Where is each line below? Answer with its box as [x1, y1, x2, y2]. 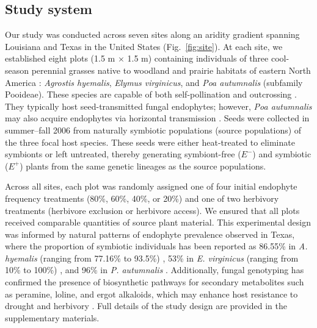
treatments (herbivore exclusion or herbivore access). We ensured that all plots [5, 204, 300, 216]
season [5, 63, 29, 76]
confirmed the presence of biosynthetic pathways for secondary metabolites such [5, 276, 304, 288]
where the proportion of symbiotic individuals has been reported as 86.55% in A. [5, 240, 308, 252]
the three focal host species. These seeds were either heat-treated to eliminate [5, 135, 295, 148]
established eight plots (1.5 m [5, 52, 115, 65]
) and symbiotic [252, 148, 312, 160]
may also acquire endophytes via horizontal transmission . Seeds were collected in [5, 112, 310, 124]
